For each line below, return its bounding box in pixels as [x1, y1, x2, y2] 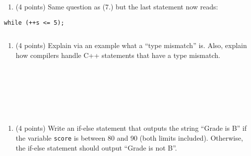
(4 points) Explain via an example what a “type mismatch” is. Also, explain [15, 40, 247, 51]
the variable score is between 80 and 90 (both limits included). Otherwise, [15, 132, 243, 143]
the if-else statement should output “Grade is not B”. [15, 142, 177, 153]
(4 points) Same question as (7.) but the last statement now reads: [15, 1, 218, 11]
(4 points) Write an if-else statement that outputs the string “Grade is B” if [15, 123, 247, 133]
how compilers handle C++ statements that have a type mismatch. [15, 50, 220, 60]
